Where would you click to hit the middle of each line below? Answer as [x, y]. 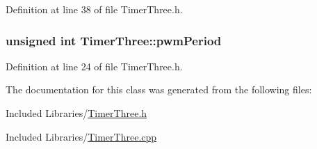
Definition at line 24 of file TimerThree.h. [94, 66]
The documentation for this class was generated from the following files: [159, 89]
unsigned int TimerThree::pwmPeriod [114, 40]
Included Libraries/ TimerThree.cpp [81, 136]
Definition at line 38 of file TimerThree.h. [94, 9]
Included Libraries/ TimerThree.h [76, 113]
